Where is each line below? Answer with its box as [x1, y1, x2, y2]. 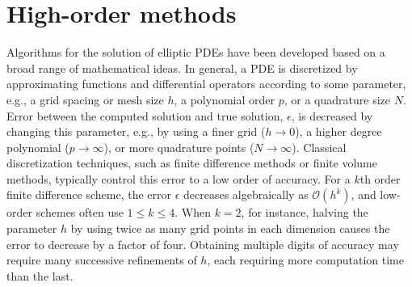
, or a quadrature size [284, 91, 390, 108]
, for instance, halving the [241, 204, 368, 221]
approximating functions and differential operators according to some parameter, [6, 75, 406, 92]
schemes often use [36, 204, 124, 221]
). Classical [292, 138, 347, 155]
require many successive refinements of [6, 251, 197, 268]
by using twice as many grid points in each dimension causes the [70, 220, 390, 237]
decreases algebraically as [183, 186, 309, 203]
